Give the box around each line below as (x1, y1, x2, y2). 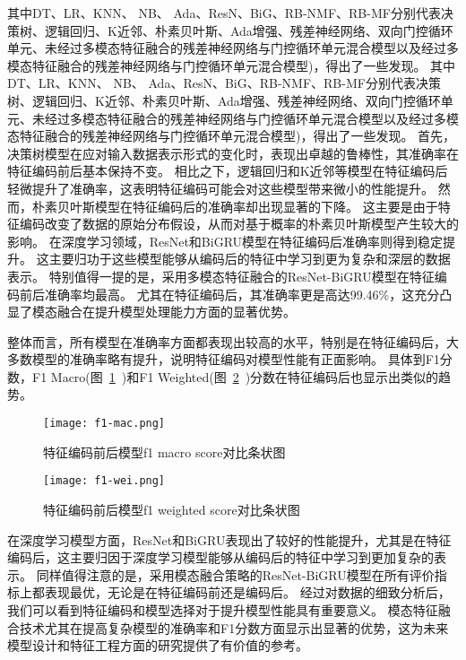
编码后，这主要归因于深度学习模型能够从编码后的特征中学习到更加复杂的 (7, 548, 434, 567)
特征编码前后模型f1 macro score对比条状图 (43, 442, 286, 461)
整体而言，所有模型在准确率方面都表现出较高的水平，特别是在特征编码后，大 (7, 332, 459, 351)
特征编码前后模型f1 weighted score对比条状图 (43, 499, 300, 518)
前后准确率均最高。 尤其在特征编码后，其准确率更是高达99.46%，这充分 (19, 284, 440, 303)
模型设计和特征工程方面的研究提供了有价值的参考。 (7, 636, 308, 655)
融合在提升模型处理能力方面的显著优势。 (56, 302, 296, 321)
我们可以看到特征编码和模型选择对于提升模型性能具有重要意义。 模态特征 (7, 600, 438, 619)
